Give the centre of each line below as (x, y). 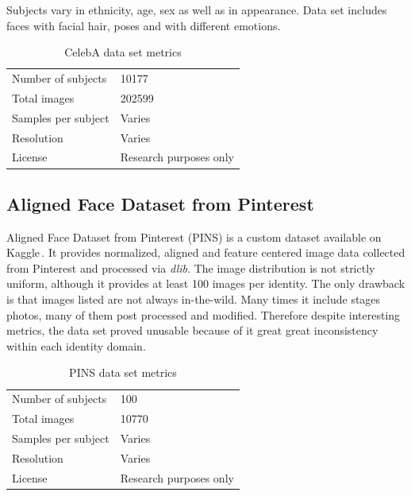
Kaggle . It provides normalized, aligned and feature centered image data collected (206, 252)
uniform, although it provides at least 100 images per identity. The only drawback (206, 283)
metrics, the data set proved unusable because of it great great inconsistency (192, 330)
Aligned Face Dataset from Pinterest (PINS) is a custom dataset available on (194, 236)
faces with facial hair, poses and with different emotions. (144, 25)
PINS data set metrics (123, 372)
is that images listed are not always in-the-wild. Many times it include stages (194, 299)
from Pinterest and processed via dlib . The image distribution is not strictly (191, 267)
